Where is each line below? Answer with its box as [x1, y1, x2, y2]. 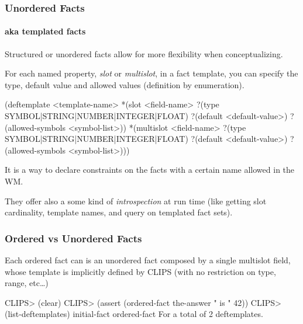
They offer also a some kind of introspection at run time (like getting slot [5, 194, 267, 207]
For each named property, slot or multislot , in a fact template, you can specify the [5, 67, 298, 79]
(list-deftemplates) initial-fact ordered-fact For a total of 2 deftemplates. [5, 308, 263, 320]
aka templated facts [5, 25, 86, 37]
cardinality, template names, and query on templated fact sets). [5, 206, 233, 218]
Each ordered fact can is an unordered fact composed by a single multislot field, [5, 253, 291, 266]
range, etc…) [5, 277, 49, 289]
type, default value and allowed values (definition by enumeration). [5, 78, 245, 90]
